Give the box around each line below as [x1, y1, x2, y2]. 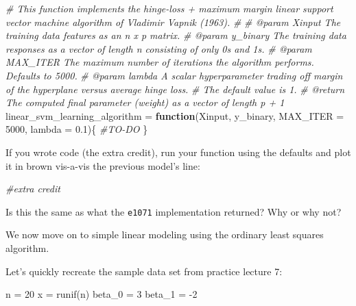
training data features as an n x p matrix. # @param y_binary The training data [5, 28, 346, 42]
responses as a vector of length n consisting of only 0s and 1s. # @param [5, 41, 312, 55]
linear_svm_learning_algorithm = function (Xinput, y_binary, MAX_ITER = [5, 108, 344, 123]
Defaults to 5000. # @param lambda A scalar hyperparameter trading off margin [5, 68, 343, 82]
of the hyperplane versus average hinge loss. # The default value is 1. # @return [5, 81, 345, 96]
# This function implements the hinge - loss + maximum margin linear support [5, 1, 333, 15]
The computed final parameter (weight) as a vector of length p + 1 [5, 95, 285, 110]
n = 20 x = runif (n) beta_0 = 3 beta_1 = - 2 [5, 287, 198, 301]
